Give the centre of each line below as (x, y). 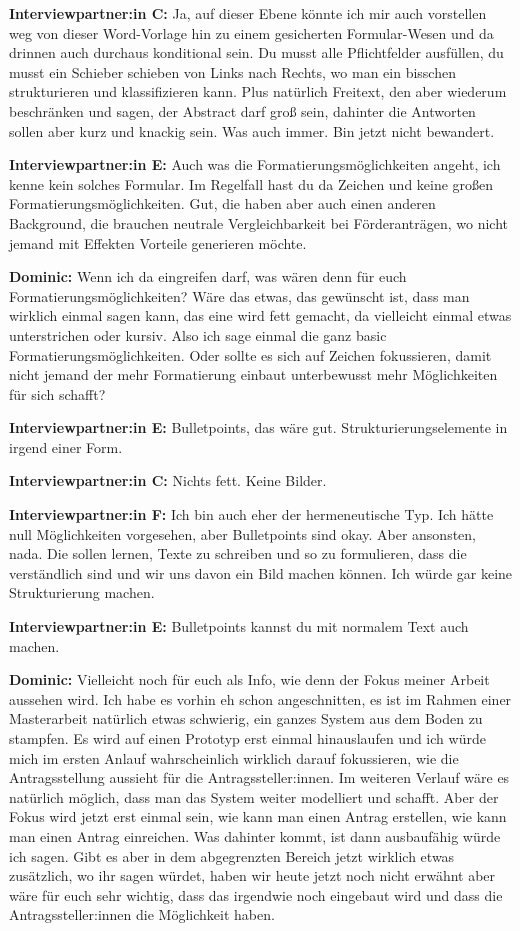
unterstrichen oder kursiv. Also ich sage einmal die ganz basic (198, 334)
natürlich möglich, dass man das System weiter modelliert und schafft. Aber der (254, 796)
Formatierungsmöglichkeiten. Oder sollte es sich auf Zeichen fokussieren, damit (250, 354)
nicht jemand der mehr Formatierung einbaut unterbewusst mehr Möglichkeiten (253, 374)
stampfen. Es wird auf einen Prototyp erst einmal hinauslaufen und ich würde (247, 738)
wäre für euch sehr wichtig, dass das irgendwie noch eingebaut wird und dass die (256, 894)
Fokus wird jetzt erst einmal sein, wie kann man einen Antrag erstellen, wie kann (258, 816)
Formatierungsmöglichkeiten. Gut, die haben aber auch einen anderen (222, 203)
